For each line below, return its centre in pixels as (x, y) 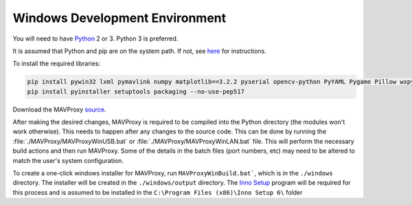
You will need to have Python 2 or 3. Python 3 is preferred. (95, 39)
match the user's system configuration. (68, 160)
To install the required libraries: (57, 64)
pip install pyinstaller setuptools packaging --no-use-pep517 (136, 91)
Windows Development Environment (119, 18)
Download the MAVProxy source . (59, 109)
